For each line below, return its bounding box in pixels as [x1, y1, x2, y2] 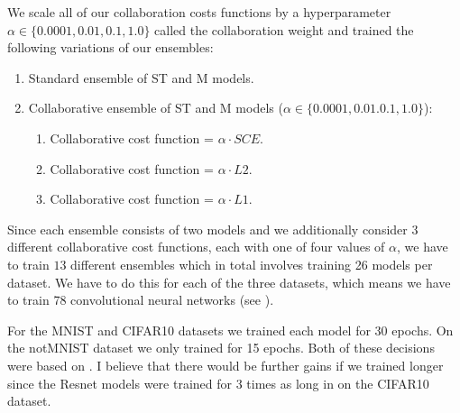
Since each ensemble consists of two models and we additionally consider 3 [7, 219, 419, 238]
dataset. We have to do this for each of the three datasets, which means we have [7, 272, 451, 291]
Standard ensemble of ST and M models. [28, 68, 254, 87]
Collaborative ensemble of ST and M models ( [28, 98, 283, 117]
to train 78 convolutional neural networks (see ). [7, 290, 274, 309]
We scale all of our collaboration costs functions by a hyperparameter [7, 3, 391, 21]
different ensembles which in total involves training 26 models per [70, 254, 433, 273]
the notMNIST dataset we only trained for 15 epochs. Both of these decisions [7, 338, 435, 357]
